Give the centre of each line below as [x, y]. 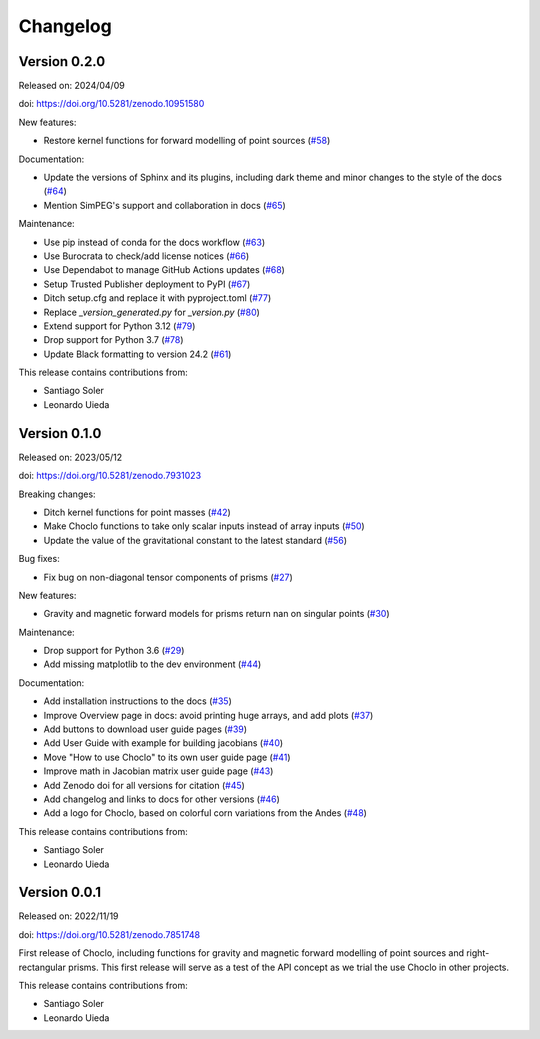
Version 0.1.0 [60, 433]
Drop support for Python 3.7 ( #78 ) [113, 340]
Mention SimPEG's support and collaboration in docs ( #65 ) [165, 205]
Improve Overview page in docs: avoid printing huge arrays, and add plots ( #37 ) [208, 715]
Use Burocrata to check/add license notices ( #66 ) [146, 256]
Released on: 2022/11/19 [68, 916]
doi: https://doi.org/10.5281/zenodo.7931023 [110, 476]
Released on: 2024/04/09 [71, 86]
